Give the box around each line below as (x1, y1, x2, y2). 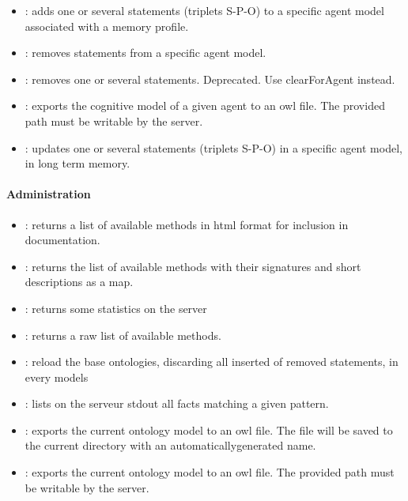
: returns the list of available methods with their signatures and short (25, 258, 361, 274)
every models (25, 368, 89, 385)
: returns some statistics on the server (25, 299, 207, 316)
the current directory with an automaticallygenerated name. (25, 437, 316, 454)
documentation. (25, 232, 100, 248)
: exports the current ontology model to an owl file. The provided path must (25, 464, 395, 480)
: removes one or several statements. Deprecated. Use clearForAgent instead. (25, 70, 395, 87)
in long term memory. (25, 155, 130, 171)
